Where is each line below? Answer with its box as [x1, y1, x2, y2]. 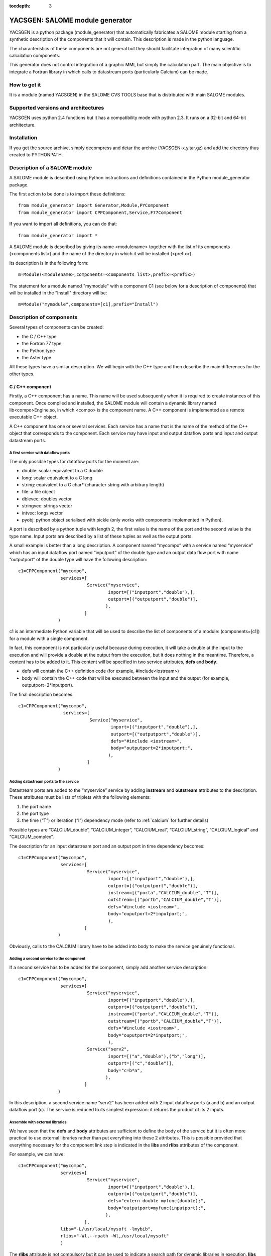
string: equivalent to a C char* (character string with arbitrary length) [22, 482, 165, 488]
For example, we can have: [9, 1151, 65, 1158]
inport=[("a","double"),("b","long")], [108, 1053, 206, 1059]
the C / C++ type [22, 333, 57, 339]
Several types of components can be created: [9, 324, 104, 330]
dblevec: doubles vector [22, 495, 72, 502]
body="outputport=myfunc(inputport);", [108, 1205, 206, 1211]
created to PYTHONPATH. [9, 152, 63, 158]
